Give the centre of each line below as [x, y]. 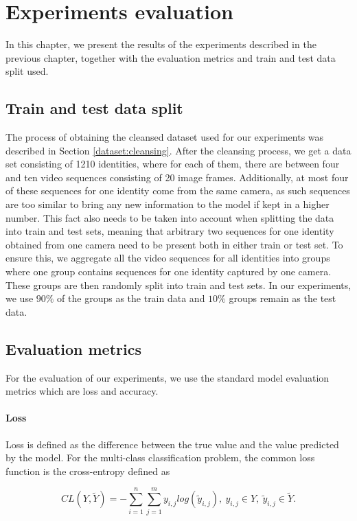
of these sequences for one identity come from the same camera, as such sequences [178, 190]
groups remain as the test [283, 298]
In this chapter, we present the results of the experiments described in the [161, 44]
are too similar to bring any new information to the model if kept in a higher [168, 204]
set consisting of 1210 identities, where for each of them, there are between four [173, 164]
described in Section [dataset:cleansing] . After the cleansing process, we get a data [178, 150]
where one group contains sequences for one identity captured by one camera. [169, 271]
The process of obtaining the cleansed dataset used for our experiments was [165, 137]
